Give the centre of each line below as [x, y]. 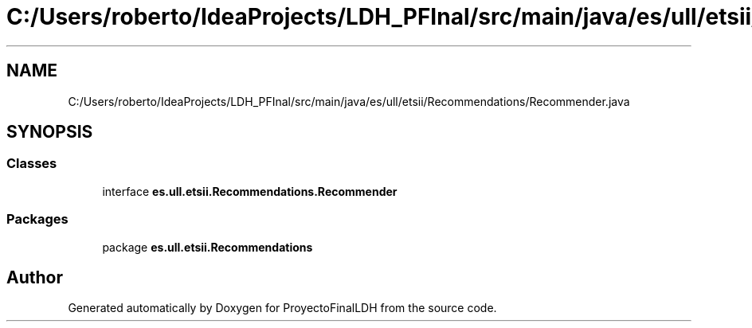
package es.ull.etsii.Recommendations [208, 247]
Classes [32, 164]
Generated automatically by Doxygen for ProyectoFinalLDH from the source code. [282, 308]
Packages [37, 219]
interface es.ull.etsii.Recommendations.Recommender [250, 191]
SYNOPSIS [50, 132]
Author [35, 277]
